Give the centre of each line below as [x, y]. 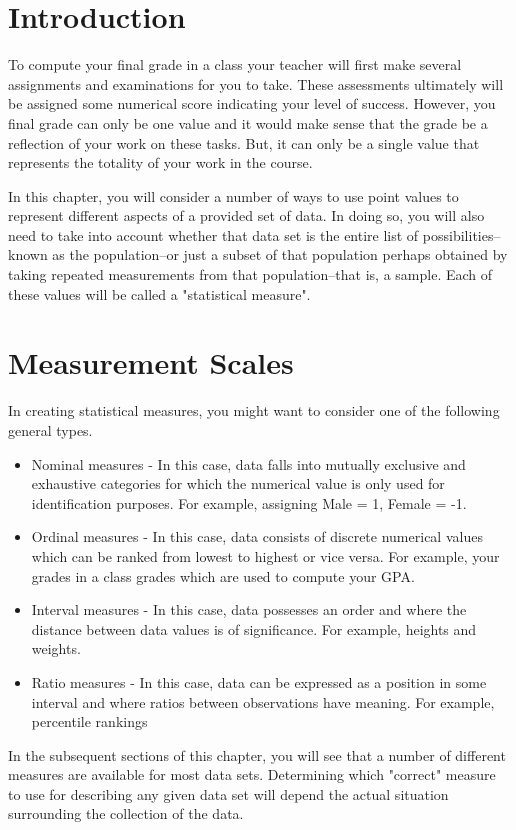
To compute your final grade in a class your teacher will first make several [235, 64]
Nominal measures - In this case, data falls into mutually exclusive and [248, 463]
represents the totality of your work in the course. [160, 162]
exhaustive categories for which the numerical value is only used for [238, 483]
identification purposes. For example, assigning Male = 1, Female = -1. [249, 502]
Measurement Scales [151, 362]
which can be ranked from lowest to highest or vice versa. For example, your [265, 555]
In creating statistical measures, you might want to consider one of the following [254, 410]
